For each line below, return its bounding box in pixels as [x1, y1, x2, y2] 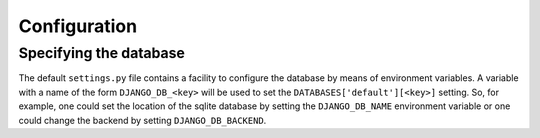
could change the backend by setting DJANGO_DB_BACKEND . [18, 114, 267, 126]
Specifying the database [18, 44, 185, 62]
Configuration [18, 15, 138, 37]
